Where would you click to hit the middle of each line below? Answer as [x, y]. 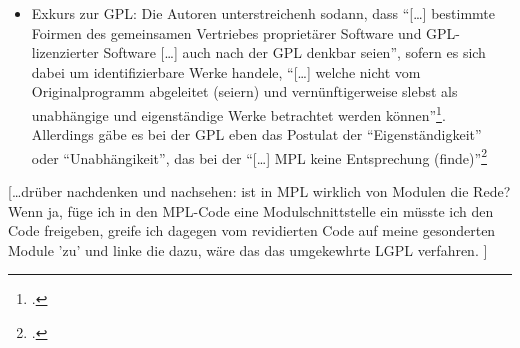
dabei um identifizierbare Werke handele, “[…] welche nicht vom [226, 71]
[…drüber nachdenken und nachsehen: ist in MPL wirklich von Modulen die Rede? [259, 191]
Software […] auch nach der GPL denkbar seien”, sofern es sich [294, 52]
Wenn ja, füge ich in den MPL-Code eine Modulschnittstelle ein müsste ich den [251, 210]
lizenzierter [65, 52]
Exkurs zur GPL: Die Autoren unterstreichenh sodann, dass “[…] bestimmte [263, 13]
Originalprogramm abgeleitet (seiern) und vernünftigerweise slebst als [244, 91]
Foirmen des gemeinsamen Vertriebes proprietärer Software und [226, 32]
